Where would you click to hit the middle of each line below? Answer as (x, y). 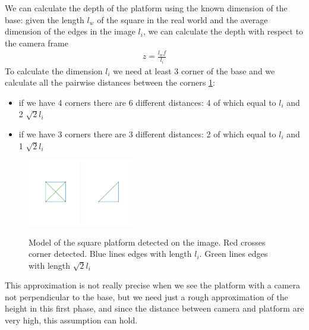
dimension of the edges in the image (70, 31)
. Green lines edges (234, 254)
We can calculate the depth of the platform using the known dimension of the (146, 8)
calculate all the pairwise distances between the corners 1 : (110, 82)
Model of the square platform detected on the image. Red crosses (147, 242)
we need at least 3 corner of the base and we (194, 70)
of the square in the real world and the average (182, 19)
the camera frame (37, 43)
